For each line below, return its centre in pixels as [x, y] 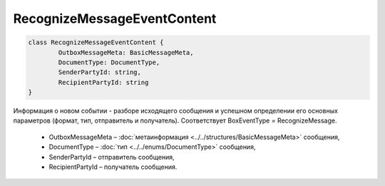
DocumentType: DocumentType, [109, 62]
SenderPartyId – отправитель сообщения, [112, 157]
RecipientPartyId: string [103, 82]
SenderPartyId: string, [100, 72]
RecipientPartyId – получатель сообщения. [113, 167]
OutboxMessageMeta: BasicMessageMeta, [126, 52]
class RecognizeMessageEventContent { [96, 42]
